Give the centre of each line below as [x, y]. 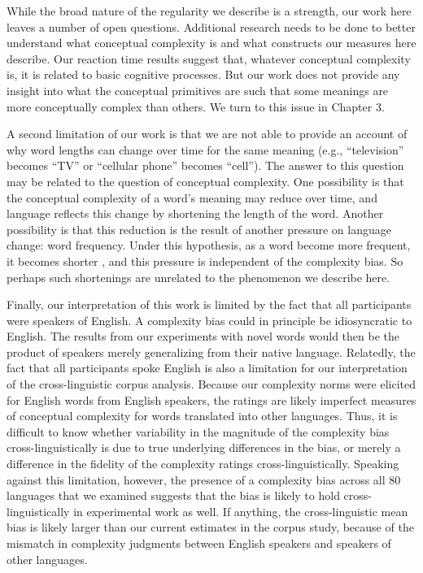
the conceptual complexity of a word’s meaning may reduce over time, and [192, 197]
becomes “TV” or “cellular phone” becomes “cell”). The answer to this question [205, 165]
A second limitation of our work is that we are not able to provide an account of [207, 134]
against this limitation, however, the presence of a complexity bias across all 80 [204, 479]
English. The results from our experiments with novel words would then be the [203, 336]
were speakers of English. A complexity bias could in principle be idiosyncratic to [209, 320]
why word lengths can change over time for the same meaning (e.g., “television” [205, 149]
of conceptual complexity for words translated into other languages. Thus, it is [202, 416]
